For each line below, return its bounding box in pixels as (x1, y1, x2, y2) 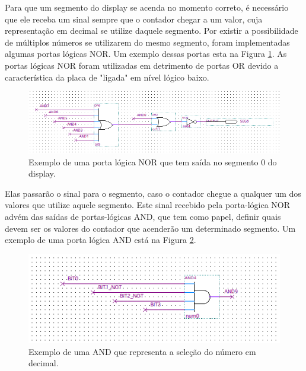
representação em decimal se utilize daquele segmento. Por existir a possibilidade (5, 24, 298, 37)
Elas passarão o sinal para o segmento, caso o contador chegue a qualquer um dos (5, 187, 301, 199)
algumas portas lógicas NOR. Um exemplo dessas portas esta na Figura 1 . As (5, 47, 287, 60)
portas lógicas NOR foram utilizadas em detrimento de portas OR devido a (5, 59, 279, 71)
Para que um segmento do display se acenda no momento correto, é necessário (5, 1, 289, 13)
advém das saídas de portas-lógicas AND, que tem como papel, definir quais (5, 210, 281, 222)
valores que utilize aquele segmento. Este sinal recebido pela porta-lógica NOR (5, 199, 291, 211)
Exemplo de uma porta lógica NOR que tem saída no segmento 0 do (28, 155, 277, 168)
